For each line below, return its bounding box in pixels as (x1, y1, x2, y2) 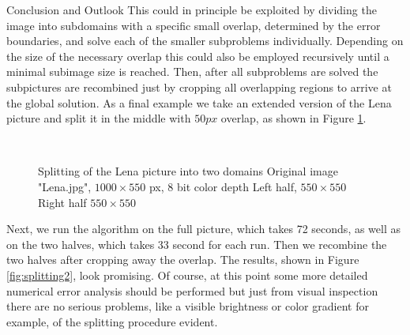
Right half (38, 194, 87, 210)
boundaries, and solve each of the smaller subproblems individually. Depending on (6, 32, 404, 49)
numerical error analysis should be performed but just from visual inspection (6, 282, 378, 299)
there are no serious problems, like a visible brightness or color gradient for (6, 298, 369, 314)
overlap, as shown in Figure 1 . (220, 110, 367, 126)
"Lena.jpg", (38, 178, 92, 194)
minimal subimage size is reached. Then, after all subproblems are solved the (6, 63, 378, 80)
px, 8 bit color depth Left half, (149, 178, 297, 194)
